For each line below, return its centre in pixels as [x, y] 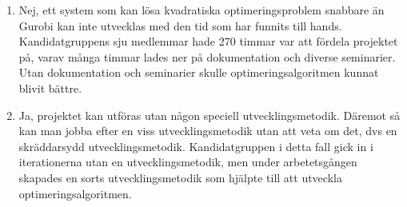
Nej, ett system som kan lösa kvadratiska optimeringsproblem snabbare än [202, 10]
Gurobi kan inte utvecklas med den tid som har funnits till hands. [180, 25]
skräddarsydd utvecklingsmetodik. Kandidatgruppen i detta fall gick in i [196, 146]
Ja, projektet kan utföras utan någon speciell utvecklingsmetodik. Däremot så [209, 115]
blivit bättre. [50, 88]
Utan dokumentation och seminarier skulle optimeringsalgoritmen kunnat [199, 72]
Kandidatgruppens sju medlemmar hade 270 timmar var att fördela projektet [208, 41]
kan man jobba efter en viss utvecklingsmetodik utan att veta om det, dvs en [208, 131]
